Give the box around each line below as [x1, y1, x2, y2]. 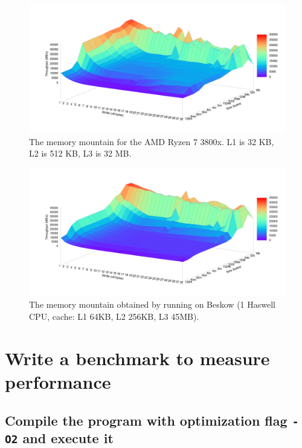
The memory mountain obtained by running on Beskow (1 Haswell [29, 298, 275, 311]
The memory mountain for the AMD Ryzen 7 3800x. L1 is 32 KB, [29, 135, 274, 148]
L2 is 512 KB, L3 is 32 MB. [29, 147, 132, 160]
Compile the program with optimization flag [5, 411, 288, 429]
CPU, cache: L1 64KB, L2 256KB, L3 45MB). [29, 310, 199, 322]
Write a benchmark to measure [5, 345, 270, 370]
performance [5, 369, 111, 394]
